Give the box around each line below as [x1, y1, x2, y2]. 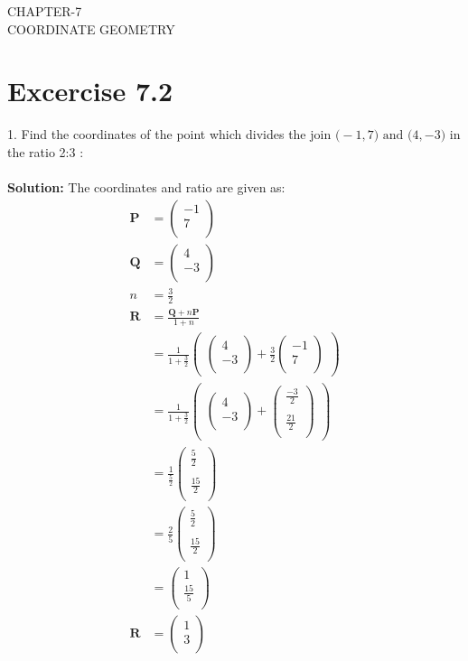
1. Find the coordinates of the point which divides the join [7, 125, 332, 144]
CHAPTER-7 [7, 2, 82, 20]
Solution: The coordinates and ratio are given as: [7, 178, 285, 197]
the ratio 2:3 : [7, 142, 84, 161]
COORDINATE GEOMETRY [7, 19, 175, 38]
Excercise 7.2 [7, 72, 173, 109]
